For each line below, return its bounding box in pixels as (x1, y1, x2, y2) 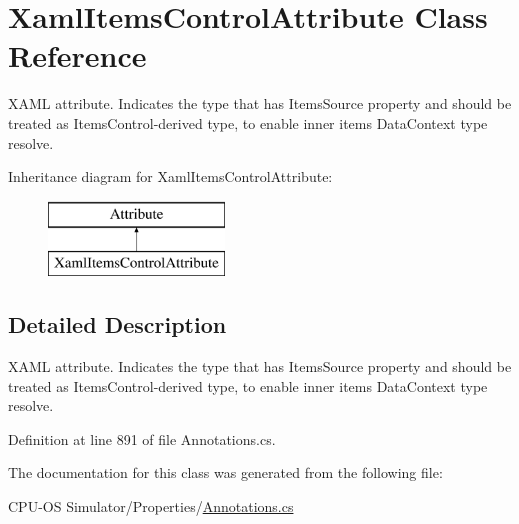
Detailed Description (8, 309, 227, 340)
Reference (8, 35, 147, 76)
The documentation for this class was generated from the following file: (8, 462, 443, 483)
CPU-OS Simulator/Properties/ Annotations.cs (8, 496, 294, 517)
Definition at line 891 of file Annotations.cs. (8, 428, 276, 449)
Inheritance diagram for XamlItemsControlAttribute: (8, 166, 333, 187)
